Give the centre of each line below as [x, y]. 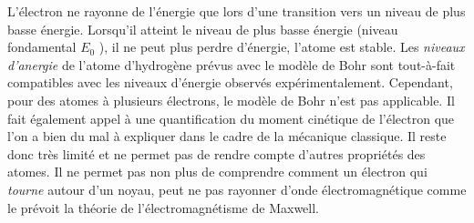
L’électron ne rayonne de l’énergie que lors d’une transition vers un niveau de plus [237, 11]
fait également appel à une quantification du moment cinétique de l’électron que [231, 118]
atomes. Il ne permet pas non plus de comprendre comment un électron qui [217, 172]
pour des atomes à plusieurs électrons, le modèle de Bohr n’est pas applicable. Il [231, 100]
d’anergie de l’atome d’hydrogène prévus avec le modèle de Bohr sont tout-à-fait [232, 64]
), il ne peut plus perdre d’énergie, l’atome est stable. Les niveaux [282, 47]
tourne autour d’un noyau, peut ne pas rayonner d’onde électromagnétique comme [237, 189]
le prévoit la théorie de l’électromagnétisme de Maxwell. [163, 207]
